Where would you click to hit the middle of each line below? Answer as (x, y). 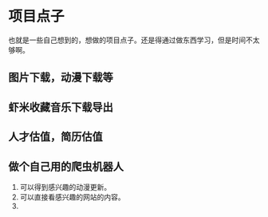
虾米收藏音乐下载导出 (61, 107)
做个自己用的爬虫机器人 (66, 166)
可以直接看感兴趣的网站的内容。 (72, 197)
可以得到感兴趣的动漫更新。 (65, 187)
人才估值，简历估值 (55, 137)
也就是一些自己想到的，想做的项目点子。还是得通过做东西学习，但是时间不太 (134, 40)
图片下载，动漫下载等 (61, 78)
